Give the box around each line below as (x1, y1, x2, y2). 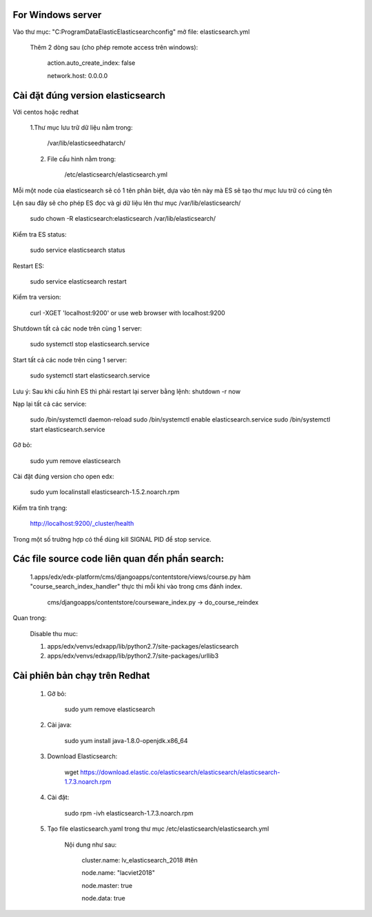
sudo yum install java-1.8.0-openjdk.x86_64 (64, 736, 188, 745)
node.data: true (81, 894, 125, 903)
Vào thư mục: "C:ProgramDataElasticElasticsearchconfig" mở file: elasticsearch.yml (12, 28, 250, 36)
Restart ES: (12, 262, 45, 270)
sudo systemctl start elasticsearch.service (30, 371, 151, 379)
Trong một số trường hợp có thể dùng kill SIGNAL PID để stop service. (12, 535, 211, 543)
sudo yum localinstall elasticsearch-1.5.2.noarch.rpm (30, 488, 180, 496)
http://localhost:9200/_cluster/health (30, 520, 134, 528)
